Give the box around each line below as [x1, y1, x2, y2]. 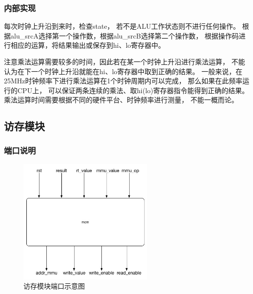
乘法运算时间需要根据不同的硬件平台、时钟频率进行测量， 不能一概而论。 [4, 95, 238, 105]
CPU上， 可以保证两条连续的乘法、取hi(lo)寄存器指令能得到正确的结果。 [17, 85, 249, 95]
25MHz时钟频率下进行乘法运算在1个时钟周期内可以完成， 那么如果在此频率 [4, 76, 243, 86]
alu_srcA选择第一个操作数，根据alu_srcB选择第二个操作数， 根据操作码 [10, 30, 239, 40]
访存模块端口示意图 [23, 281, 85, 291]
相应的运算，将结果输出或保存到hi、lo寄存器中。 [10, 40, 165, 50]
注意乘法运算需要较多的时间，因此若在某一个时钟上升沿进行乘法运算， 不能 [4, 57, 245, 66]
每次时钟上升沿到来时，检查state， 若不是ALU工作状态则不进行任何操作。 [4, 21, 240, 31]
